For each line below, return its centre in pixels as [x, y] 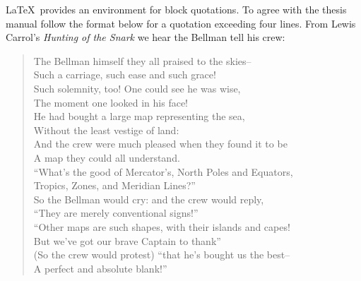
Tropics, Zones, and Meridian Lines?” [114, 185]
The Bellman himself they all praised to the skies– [142, 60]
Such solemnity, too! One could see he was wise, [137, 88]
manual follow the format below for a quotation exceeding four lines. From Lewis [181, 23]
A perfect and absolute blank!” [100, 268]
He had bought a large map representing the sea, [139, 116]
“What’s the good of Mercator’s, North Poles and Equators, [163, 171]
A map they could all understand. [107, 157]
